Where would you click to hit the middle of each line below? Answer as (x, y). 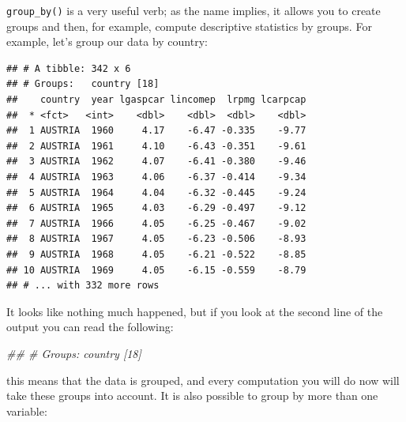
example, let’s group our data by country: (107, 41)
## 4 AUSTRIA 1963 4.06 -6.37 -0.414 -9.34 (156, 177)
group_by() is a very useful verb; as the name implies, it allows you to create (194, 10)
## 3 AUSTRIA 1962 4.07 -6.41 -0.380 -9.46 (156, 162)
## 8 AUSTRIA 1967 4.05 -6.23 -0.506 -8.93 (156, 239)
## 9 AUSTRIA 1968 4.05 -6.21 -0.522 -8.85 (156, 254)
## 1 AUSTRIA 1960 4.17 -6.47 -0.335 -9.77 (156, 131)
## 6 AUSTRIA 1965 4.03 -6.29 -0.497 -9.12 (156, 208)
